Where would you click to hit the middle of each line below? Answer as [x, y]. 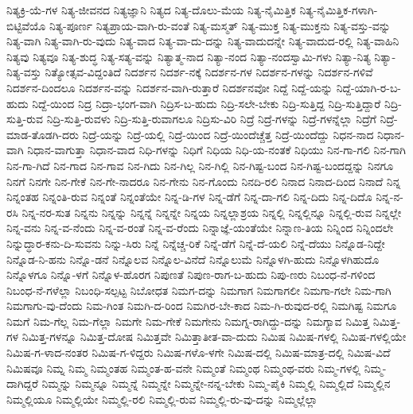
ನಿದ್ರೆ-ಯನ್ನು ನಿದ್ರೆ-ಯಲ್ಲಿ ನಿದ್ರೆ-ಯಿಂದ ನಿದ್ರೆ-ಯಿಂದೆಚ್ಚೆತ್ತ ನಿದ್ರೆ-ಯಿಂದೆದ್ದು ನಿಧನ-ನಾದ [228, 134]
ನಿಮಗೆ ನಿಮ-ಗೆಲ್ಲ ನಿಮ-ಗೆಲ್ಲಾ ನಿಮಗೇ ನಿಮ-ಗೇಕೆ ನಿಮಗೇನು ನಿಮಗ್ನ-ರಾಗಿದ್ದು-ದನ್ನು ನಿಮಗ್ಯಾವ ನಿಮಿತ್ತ [188, 321]
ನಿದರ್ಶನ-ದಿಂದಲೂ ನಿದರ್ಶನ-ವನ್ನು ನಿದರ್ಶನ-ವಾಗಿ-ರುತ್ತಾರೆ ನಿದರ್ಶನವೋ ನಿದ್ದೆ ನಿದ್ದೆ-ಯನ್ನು [170, 87]
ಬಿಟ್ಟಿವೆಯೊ [26, 25]
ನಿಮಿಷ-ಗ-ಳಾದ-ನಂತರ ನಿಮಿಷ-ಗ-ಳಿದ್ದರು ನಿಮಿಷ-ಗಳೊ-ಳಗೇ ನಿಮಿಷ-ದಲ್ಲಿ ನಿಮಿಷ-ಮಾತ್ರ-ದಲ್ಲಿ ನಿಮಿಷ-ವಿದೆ [199, 352]
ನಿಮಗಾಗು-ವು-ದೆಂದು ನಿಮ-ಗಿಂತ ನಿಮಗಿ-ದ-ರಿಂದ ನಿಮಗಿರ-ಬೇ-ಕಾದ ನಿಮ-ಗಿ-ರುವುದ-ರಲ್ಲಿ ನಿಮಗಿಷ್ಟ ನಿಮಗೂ [202, 306]
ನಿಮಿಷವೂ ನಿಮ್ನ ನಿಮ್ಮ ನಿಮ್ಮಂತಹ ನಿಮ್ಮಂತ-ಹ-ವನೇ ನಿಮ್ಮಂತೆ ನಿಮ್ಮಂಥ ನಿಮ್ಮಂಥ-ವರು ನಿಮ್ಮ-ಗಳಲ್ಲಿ [184, 368]
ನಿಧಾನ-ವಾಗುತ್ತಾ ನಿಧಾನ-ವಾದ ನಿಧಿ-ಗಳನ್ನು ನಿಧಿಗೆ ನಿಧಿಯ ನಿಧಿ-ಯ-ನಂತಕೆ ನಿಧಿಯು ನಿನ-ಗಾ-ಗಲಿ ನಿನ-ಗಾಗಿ [217, 150]
